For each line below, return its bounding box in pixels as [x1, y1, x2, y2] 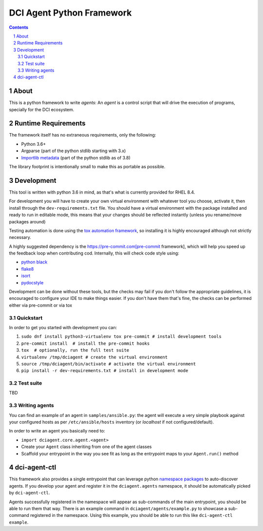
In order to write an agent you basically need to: [9, 428, 105, 434]
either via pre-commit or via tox [9, 302, 73, 308]
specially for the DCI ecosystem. [9, 106, 75, 112]
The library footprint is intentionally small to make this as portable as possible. [9, 164, 166, 170]
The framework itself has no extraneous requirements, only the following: [9, 132, 156, 138]
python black [21, 259, 48, 265]
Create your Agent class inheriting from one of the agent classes [21, 444, 152, 450]
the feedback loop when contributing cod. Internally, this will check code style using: [9, 250, 180, 256]
